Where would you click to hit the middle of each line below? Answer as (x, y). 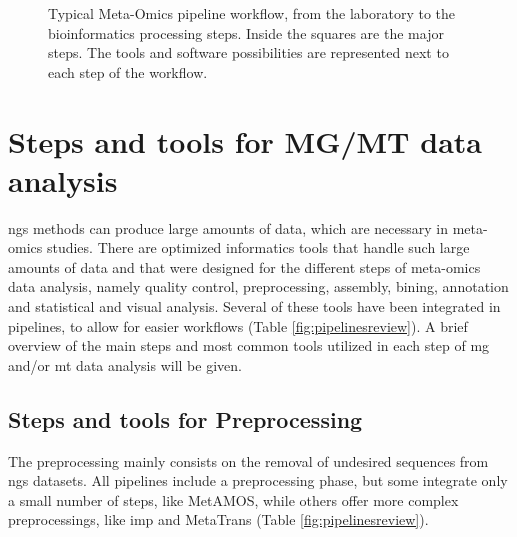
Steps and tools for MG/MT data (245, 140)
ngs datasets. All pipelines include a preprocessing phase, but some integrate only (258, 480)
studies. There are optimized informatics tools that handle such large (258, 247)
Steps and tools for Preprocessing (185, 418)
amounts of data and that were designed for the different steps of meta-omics (244, 266)
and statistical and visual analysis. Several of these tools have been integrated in (254, 306)
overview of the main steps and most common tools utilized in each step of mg (249, 345)
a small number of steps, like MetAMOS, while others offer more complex (233, 499)
